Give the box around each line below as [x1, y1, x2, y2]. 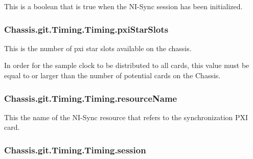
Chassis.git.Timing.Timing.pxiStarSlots [4, 22, 169, 35]
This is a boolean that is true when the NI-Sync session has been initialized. [4, 1, 243, 11]
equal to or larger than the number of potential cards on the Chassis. [4, 70, 221, 80]
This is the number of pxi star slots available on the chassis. [4, 42, 192, 53]
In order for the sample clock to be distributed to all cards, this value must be [4, 60, 249, 71]
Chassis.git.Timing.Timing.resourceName [4, 92, 177, 104]
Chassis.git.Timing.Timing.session [4, 143, 146, 156]
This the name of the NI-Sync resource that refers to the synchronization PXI [4, 111, 248, 122]
